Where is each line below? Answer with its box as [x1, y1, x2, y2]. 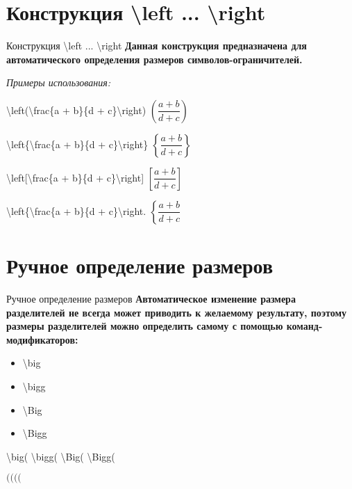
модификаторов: [6, 332, 78, 346]
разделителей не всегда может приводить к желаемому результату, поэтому [6, 305, 347, 319]
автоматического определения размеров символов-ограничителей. [6, 51, 303, 66]
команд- [286, 319, 323, 333]
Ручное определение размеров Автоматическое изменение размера [6, 291, 296, 306]
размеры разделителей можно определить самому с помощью [6, 319, 283, 333]
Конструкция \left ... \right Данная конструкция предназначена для [6, 38, 307, 53]
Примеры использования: [6, 75, 111, 90]
